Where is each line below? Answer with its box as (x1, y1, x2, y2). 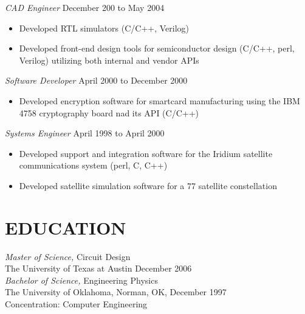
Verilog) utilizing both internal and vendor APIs (19, 53, 199, 66)
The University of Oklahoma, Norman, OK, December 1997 (5, 286, 227, 298)
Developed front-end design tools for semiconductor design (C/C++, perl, (19, 42, 295, 55)
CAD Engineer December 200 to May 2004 (5, 1, 165, 13)
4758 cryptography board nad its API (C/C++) (19, 106, 199, 119)
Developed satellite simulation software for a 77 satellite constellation (19, 179, 277, 192)
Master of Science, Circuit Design (5, 250, 131, 262)
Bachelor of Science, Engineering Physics (5, 273, 158, 286)
